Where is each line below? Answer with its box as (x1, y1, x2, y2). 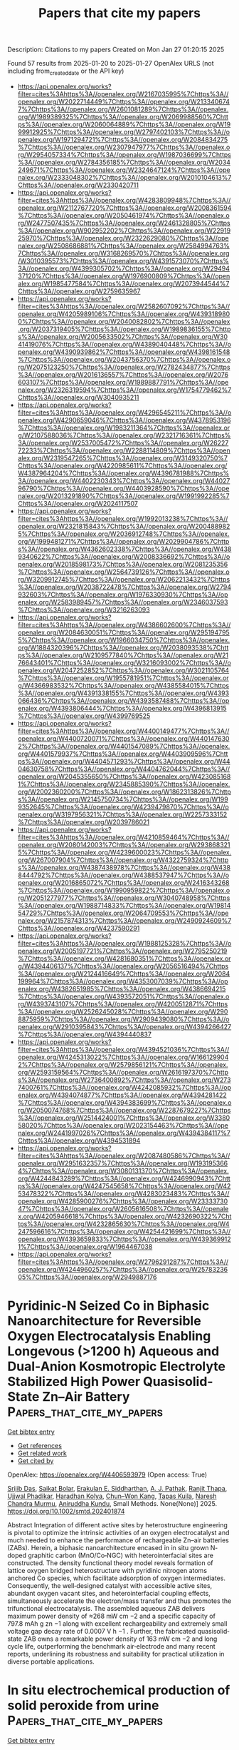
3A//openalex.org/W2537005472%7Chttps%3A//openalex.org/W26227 (17, 438, 229, 447)
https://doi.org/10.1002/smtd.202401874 (7, 1507, 125, 1515)
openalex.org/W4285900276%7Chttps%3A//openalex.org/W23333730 (17, 1197, 228, 1205)
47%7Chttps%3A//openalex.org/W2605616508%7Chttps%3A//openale (17, 1204, 229, 1213)
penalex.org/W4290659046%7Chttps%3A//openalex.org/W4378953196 (17, 415, 231, 424)
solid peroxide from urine (7, 1697, 159, 1714)
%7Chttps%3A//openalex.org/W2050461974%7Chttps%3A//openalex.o (17, 211, 230, 219)
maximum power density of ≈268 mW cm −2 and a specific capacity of (7, 1612, 216, 1620)
